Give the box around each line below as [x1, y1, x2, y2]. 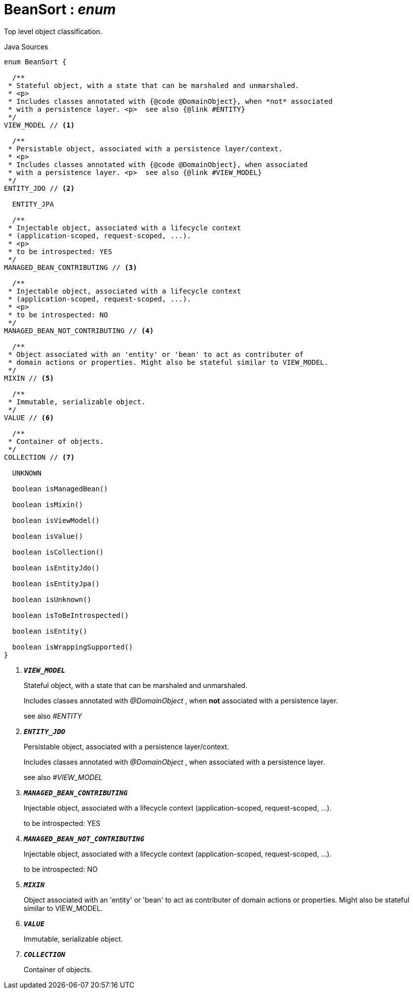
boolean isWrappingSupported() [12, 643, 133, 651]
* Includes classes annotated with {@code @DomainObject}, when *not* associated [8, 97, 333, 105]
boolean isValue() [12, 532, 83, 540]
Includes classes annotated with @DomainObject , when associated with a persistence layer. [24, 757, 325, 766]
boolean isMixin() [12, 500, 83, 509]
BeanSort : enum [4, 1, 116, 18]
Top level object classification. [4, 27, 102, 36]
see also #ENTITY [24, 711, 82, 720]
